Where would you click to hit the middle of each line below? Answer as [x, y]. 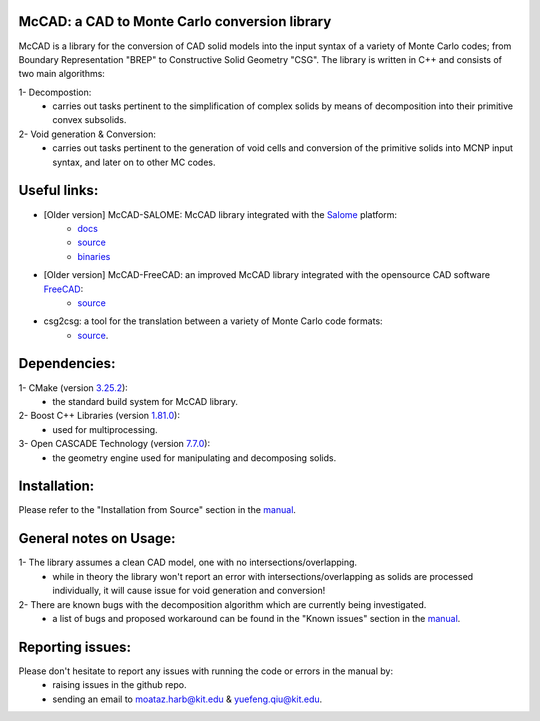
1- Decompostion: [55, 92]
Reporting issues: [75, 646]
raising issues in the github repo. [119, 685]
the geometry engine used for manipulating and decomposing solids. [194, 457]
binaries [94, 256]
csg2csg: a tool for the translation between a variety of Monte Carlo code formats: [213, 321]
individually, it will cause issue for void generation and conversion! [189, 591]
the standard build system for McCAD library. [145, 401]
